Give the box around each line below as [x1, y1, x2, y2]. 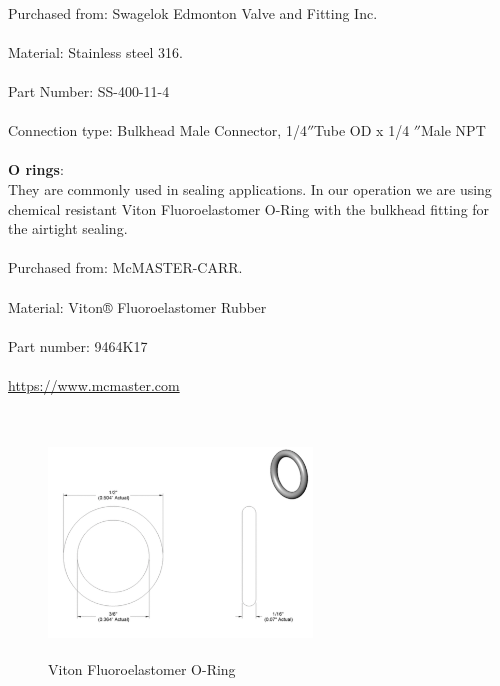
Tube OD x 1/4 [314, 120, 410, 141]
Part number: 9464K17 [8, 335, 148, 356]
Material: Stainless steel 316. [8, 41, 183, 62]
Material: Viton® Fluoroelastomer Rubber [8, 296, 267, 317]
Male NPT [420, 120, 486, 141]
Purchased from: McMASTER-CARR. [8, 257, 243, 278]
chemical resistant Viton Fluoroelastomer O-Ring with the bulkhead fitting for [8, 198, 490, 219]
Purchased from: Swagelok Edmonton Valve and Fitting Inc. [8, 2, 378, 23]
